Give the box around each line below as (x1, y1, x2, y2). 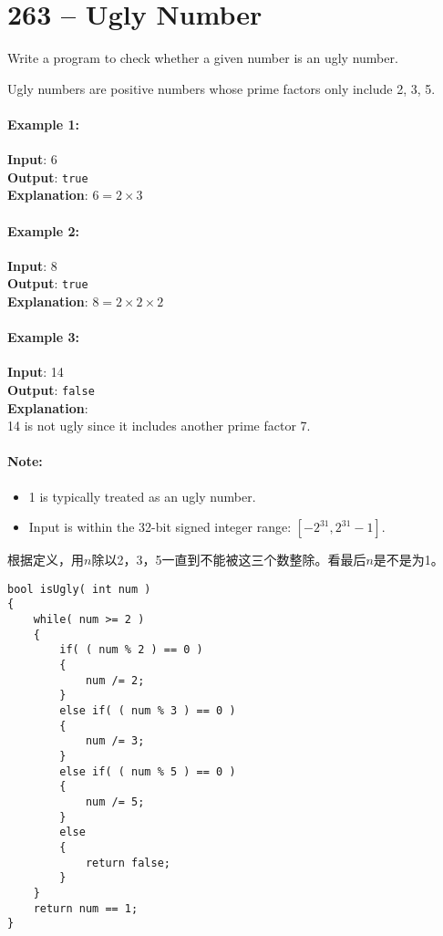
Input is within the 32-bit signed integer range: (28, 517, 292, 536)
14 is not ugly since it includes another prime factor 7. (7, 416, 311, 435)
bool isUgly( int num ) (7, 582, 151, 596)
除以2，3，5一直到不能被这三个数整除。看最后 (91, 550, 366, 569)
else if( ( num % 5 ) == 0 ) (59, 764, 236, 778)
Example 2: (7, 221, 79, 240)
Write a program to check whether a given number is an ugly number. (7, 48, 398, 68)
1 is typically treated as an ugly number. (28, 486, 256, 505)
